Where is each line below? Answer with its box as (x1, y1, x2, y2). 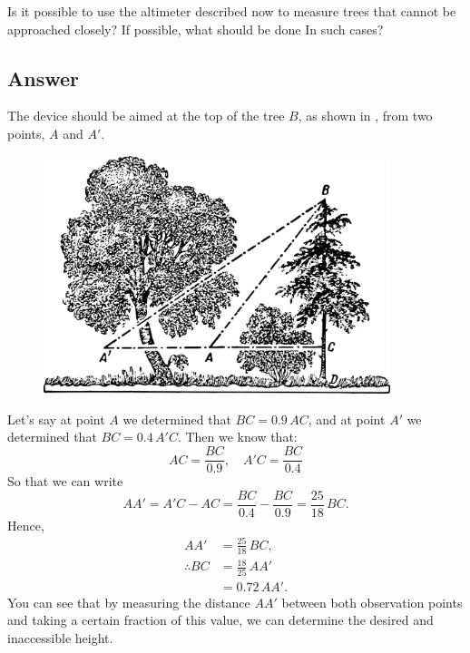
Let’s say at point (7, 409, 105, 428)
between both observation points (281, 592, 463, 611)
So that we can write (7, 472, 123, 491)
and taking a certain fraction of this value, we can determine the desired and (7, 610, 434, 629)
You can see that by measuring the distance (7, 592, 250, 611)
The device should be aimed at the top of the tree (7, 106, 285, 125)
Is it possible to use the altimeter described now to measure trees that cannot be (7, 2, 456, 20)
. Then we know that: (177, 427, 298, 446)
